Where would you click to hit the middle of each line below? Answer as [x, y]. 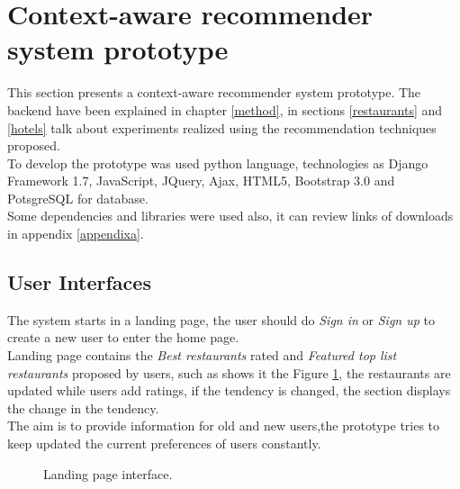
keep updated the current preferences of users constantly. [164, 444]
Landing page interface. [108, 473]
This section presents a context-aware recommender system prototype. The [214, 92]
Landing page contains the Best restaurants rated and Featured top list [202, 355]
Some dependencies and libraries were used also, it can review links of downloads [230, 216]
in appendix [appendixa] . [76, 234]
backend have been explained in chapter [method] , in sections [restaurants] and [225, 109]
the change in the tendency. [83, 407]
